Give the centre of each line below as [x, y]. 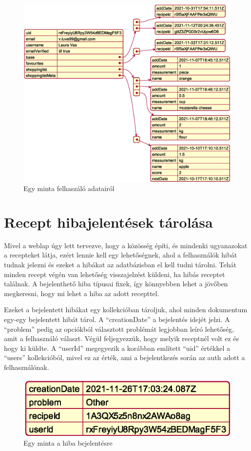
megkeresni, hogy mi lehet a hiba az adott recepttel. [82, 293]
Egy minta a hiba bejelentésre [68, 442]
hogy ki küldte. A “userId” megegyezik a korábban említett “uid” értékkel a [117, 348]
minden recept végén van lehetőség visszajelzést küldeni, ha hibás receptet [115, 274]
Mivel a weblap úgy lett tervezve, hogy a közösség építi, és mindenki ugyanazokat [126, 245]
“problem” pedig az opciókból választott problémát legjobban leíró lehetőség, [119, 329]
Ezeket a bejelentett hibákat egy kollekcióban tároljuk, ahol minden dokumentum [126, 310]
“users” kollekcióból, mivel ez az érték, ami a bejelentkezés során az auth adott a [125, 357]
